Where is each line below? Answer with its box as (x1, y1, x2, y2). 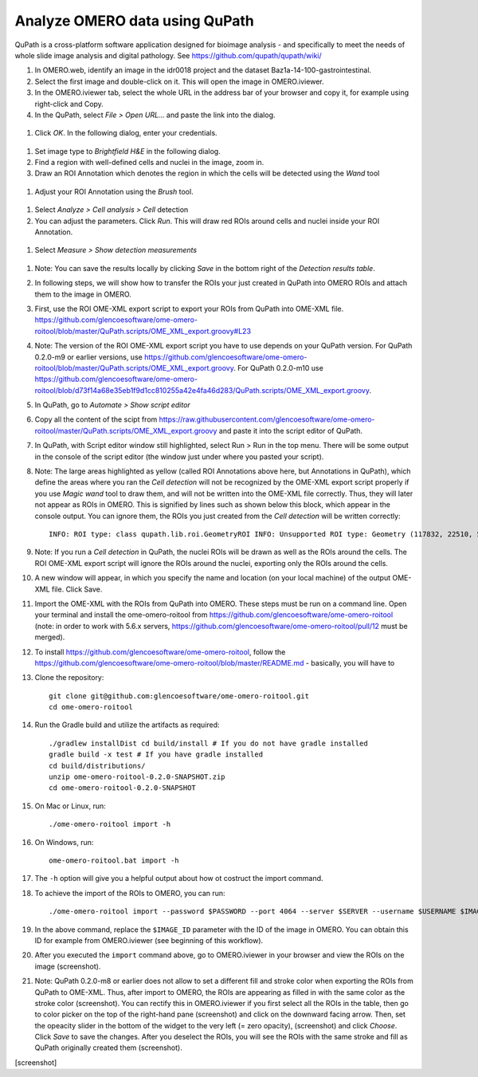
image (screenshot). (34, 961, 101, 971)
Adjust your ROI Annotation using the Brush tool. (34, 187, 194, 196)
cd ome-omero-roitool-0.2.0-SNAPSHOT (49, 784, 197, 792)
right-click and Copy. (34, 99, 104, 108)
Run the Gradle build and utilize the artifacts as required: (34, 720, 220, 729)
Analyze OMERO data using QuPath (14, 12, 254, 29)
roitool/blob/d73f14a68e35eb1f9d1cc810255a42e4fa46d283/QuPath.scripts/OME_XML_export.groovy (34, 385, 370, 395)
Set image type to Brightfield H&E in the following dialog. (34, 146, 221, 155)
